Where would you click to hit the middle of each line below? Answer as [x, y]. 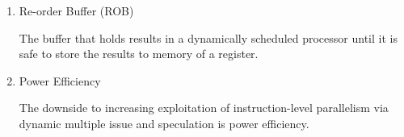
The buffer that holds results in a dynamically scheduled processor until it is [208, 37]
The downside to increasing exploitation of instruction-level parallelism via [204, 108]
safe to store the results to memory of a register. [139, 54]
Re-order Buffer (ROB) [76, 10]
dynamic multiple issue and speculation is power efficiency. [164, 123]
